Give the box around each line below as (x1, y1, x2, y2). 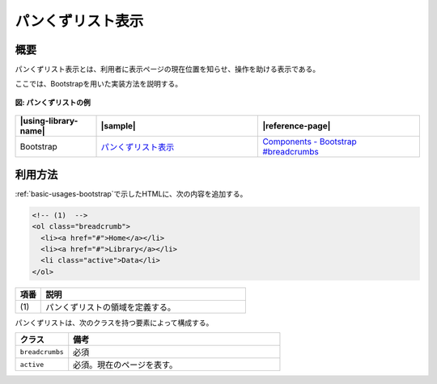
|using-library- (19, 116, 78, 127)
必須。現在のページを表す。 (73, 360, 178, 371)
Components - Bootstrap (262, 136, 358, 147)
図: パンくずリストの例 (15, 97, 91, 107)
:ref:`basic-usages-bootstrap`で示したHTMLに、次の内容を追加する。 (15, 188, 248, 198)
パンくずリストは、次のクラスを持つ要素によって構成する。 (15, 318, 214, 327)
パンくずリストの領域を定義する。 (45, 302, 176, 313)
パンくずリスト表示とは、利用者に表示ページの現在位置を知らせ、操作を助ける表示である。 (15, 65, 320, 74)
